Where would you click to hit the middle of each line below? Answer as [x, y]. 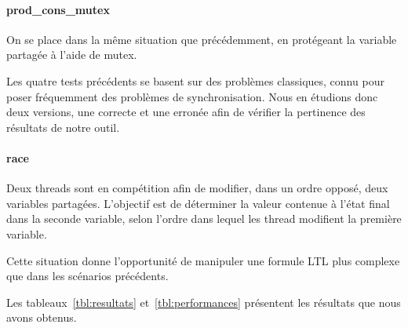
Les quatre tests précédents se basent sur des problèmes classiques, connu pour [195, 80]
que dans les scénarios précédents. [87, 276]
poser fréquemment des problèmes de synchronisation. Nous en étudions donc [192, 96]
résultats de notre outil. [63, 127]
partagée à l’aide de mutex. [72, 55]
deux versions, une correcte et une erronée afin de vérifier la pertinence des [186, 112]
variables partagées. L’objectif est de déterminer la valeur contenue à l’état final [198, 203]
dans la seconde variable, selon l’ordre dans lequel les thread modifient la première [204, 219]
